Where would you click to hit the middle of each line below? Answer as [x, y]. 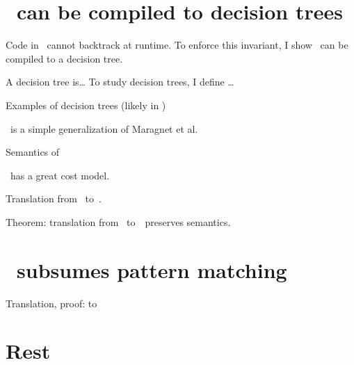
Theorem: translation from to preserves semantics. [118, 221]
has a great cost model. [60, 175]
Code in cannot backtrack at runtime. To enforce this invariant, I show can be [177, 45]
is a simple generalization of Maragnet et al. [104, 128]
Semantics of [33, 152]
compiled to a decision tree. [64, 58]
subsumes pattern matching [152, 269]
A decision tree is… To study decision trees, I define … [120, 82]
